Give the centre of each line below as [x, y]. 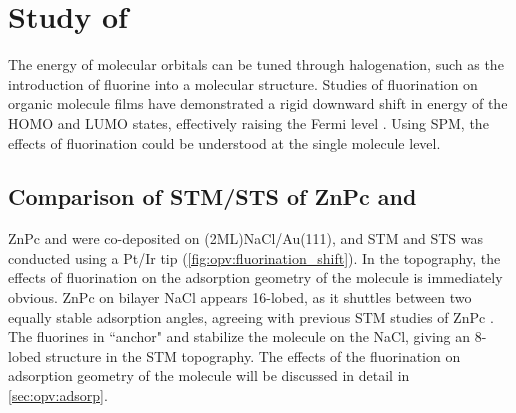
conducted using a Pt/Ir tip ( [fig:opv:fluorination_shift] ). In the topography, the [254, 257]
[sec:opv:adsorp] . [58, 395]
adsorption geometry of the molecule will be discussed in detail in [209, 375]
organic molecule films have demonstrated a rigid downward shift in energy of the [258, 103]
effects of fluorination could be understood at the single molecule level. [224, 142]
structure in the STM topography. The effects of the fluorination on [253, 355]
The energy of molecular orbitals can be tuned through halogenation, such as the [256, 64]
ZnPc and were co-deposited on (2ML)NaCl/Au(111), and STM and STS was [246, 238]
